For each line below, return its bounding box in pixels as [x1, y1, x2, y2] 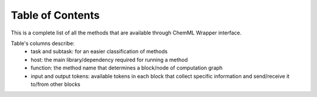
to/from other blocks [31, 81, 80, 88]
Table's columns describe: [11, 40, 75, 47]
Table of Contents [11, 9, 100, 22]
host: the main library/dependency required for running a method [31, 56, 188, 63]
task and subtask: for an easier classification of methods [31, 48, 168, 55]
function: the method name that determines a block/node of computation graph [31, 64, 223, 71]
